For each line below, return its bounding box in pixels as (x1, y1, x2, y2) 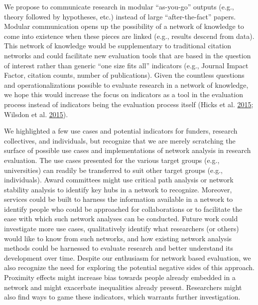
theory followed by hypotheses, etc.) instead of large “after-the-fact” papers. (4, 11, 236, 21)
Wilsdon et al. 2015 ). (4, 109, 68, 119)
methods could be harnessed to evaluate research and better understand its (4, 243, 233, 253)
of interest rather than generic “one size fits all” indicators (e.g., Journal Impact (4, 60, 249, 70)
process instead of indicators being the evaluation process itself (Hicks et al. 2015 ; (4, 99, 254, 109)
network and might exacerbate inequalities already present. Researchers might (4, 282, 242, 292)
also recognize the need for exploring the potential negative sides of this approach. (4, 262, 255, 273)
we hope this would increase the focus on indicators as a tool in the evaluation (4, 89, 243, 100)
